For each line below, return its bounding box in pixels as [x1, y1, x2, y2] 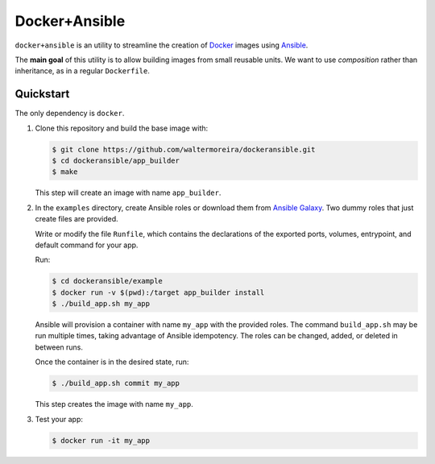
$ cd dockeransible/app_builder [52, 156, 180, 165]
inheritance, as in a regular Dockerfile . [14, 66, 151, 76]
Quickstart [14, 87, 70, 101]
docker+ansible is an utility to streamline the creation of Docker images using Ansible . [14, 40, 309, 50]
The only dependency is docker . [14, 109, 125, 118]
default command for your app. [35, 240, 139, 250]
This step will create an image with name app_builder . [35, 188, 222, 197]
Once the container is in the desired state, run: [35, 357, 189, 367]
